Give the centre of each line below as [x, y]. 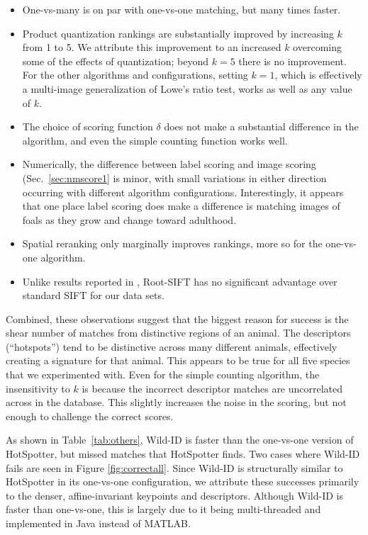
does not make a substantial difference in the [261, 126]
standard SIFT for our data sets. [93, 295]
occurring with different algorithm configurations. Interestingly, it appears [183, 192]
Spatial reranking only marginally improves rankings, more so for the [172, 243]
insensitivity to [38, 388]
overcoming [317, 47]
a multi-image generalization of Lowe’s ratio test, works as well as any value [187, 88]
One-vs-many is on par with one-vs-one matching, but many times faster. [182, 9]
